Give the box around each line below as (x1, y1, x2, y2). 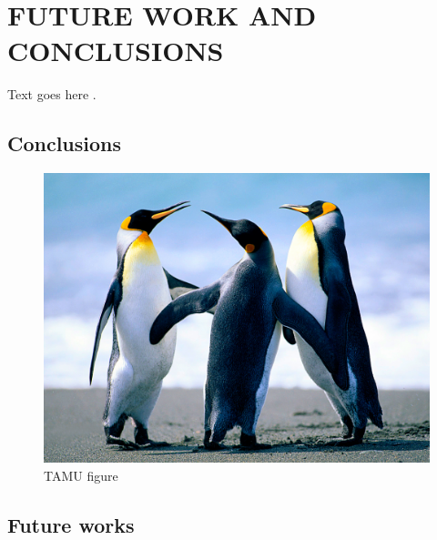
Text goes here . (7, 85, 97, 104)
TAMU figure (44, 465, 118, 484)
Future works (7, 510, 135, 538)
